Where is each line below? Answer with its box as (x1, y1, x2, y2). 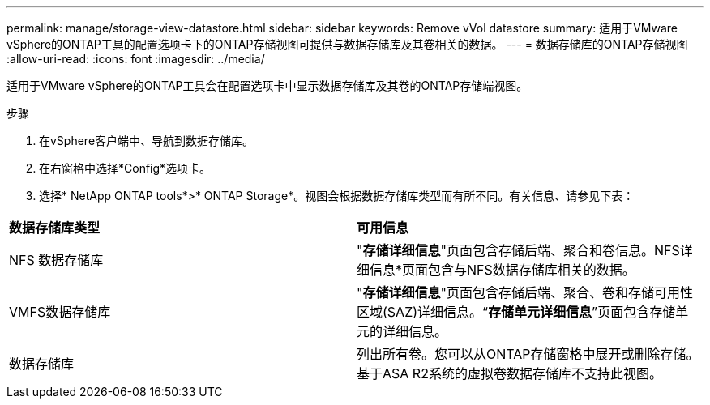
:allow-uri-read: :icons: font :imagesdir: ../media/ (6, 52, 265, 66)
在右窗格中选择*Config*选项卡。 (39, 161, 212, 175)
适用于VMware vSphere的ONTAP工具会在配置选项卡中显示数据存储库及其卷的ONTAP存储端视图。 (6, 79, 528, 92)
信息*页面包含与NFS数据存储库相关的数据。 (370, 262, 635, 278)
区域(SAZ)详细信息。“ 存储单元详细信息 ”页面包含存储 (357, 304, 676, 320)
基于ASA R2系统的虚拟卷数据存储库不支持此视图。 (357, 365, 662, 382)
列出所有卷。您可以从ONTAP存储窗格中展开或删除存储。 (357, 346, 699, 362)
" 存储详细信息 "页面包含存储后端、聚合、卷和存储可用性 (357, 284, 693, 301)
